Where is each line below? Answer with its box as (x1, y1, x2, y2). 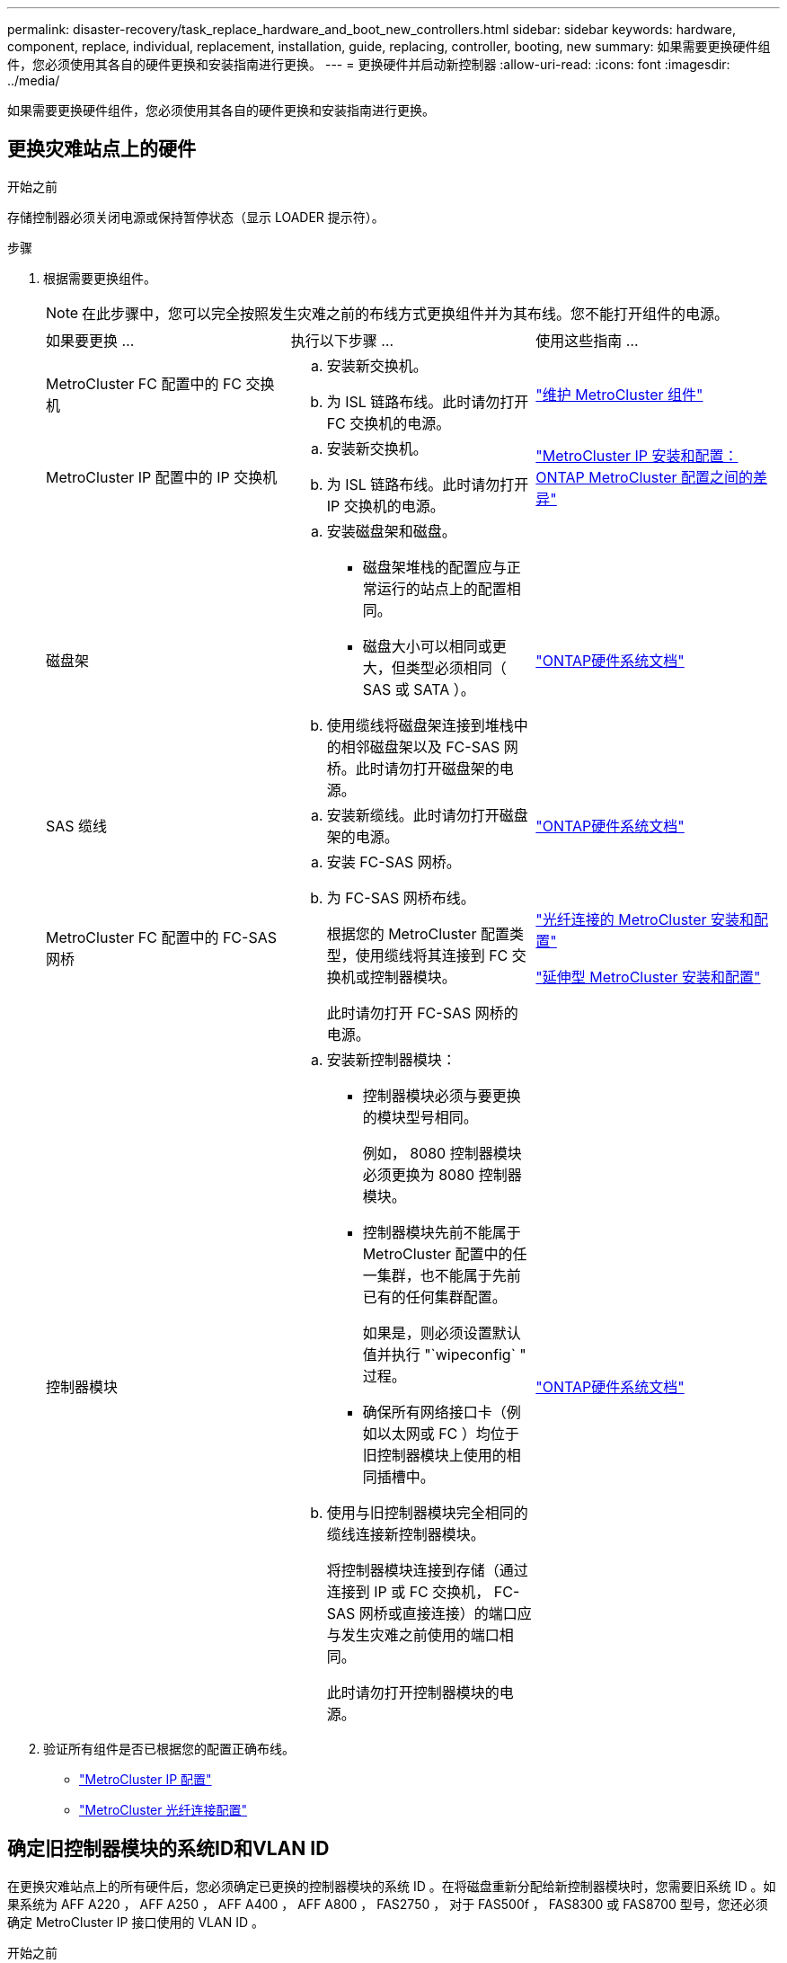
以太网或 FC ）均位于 (376, 1424, 519, 1443)
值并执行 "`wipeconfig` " (362, 1345, 526, 1363)
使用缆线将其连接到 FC (355, 946, 508, 964)
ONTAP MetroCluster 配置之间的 (535, 467, 754, 486)
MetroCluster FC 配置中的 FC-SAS (46, 928, 277, 946)
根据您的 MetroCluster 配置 (326, 924, 509, 943)
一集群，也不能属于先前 (362, 1266, 521, 1284)
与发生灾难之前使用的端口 (326, 1625, 500, 1644)
